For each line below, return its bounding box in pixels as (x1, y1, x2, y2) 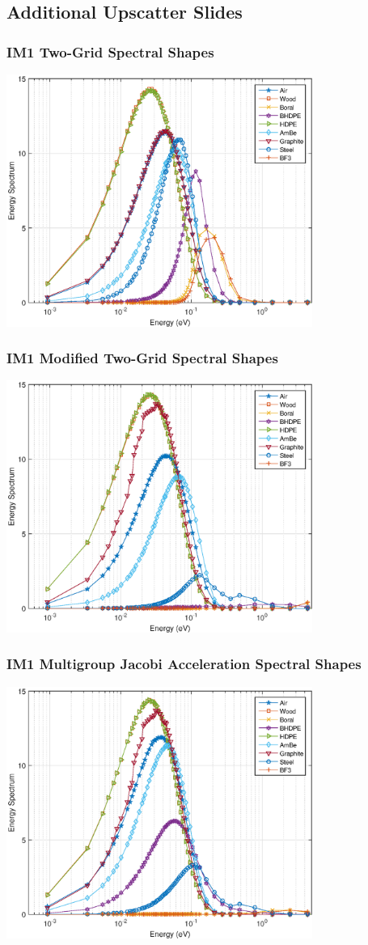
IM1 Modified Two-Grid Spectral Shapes (6, 348, 278, 368)
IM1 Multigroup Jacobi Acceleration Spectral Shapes (6, 654, 362, 674)
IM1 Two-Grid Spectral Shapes (6, 41, 214, 61)
